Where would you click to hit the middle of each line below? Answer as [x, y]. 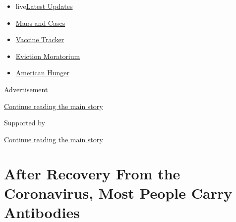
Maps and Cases [40, 23]
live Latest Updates [44, 6]
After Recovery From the [92, 173]
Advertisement [26, 89]
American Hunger [42, 73]
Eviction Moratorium [48, 56]
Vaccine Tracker [40, 39]
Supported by [25, 123]
